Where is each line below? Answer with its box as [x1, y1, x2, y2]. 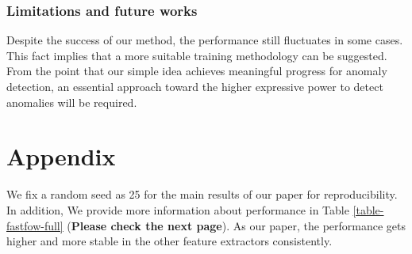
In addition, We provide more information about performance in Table [6, 201, 349, 218]
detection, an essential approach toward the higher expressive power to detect [6, 78, 383, 94]
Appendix [6, 140, 116, 172]
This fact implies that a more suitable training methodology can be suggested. [6, 47, 387, 63]
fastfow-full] [6, 217, 64, 233]
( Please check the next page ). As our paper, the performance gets [67, 217, 406, 233]
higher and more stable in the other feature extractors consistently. [6, 233, 333, 249]
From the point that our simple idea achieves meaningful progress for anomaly [6, 63, 387, 79]
